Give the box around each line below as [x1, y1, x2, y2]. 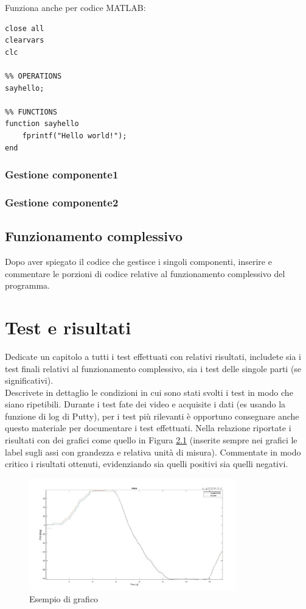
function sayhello [5, 119, 79, 128]
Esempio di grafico [29, 592, 99, 605]
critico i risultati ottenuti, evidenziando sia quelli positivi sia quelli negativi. [5, 457, 288, 470]
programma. [5, 279, 50, 292]
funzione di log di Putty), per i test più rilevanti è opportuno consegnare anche [5, 409, 299, 422]
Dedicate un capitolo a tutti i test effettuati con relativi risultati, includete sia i [5, 350, 302, 362]
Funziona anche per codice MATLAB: [5, 1, 146, 13]
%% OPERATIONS [5, 71, 62, 80]
